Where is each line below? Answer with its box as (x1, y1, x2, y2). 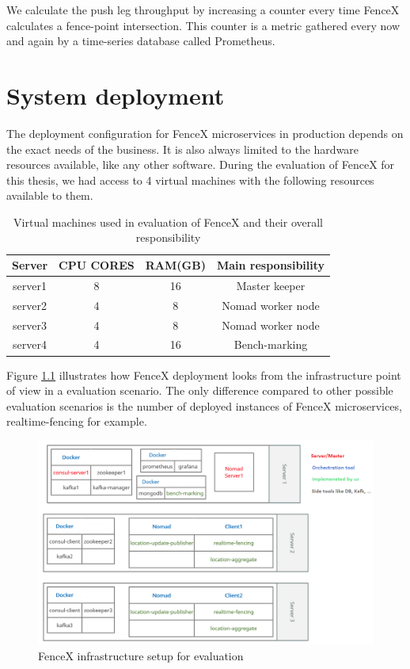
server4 (13, 336, 47, 353)
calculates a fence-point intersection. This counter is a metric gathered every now (6, 17, 401, 33)
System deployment (6, 78, 225, 111)
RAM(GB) (145, 257, 206, 273)
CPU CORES (59, 257, 135, 273)
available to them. (6, 187, 93, 204)
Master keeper (236, 277, 306, 293)
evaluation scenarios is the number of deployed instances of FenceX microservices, (6, 397, 402, 414)
